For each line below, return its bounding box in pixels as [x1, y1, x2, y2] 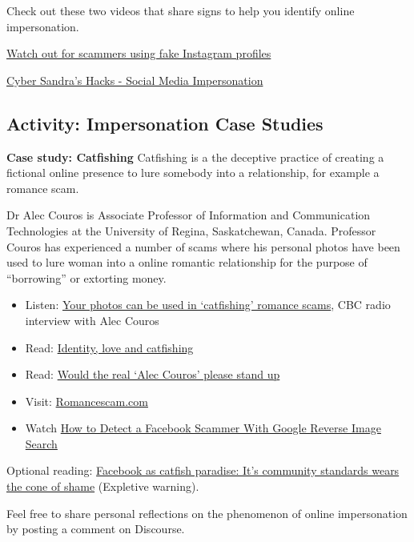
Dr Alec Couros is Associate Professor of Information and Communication [6, 207, 371, 223]
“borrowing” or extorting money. [6, 269, 167, 286]
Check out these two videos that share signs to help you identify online [6, 2, 355, 18]
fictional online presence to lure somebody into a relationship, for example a [6, 164, 380, 181]
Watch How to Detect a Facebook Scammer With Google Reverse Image [25, 420, 381, 436]
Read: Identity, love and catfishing [25, 339, 194, 355]
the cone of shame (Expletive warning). [6, 478, 199, 495]
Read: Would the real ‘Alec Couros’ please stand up [25, 366, 280, 383]
